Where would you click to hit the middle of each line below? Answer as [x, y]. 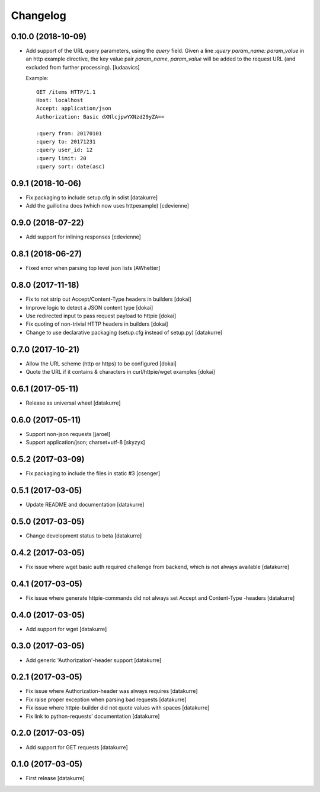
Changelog [39, 15]
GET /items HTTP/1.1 [66, 92]
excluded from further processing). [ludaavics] [83, 67]
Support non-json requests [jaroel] [68, 434]
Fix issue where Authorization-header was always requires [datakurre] [112, 691]
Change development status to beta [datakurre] [84, 535]
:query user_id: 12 [65, 150]
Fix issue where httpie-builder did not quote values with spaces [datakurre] [118, 708]
